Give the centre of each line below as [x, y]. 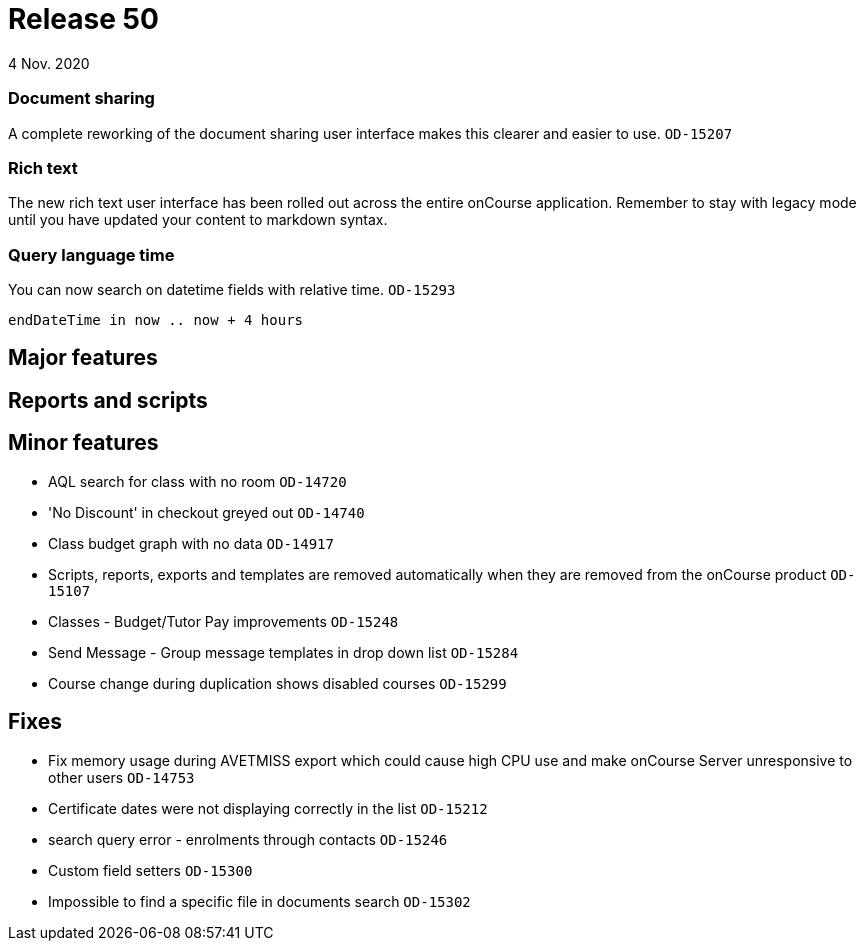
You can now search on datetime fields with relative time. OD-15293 [232, 289]
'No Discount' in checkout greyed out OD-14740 [206, 512]
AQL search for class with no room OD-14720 [197, 481]
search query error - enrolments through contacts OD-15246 [248, 839]
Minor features [83, 443]
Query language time [91, 254]
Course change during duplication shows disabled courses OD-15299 [277, 683]
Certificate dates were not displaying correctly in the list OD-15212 [268, 808]
